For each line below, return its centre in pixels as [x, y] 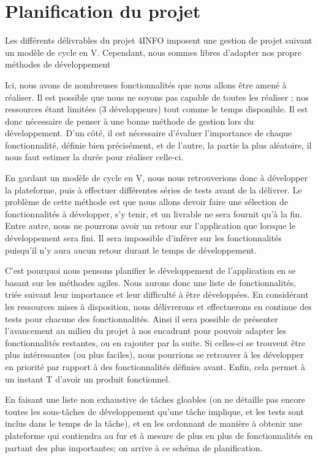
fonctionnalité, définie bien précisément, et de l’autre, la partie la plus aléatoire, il [158, 145]
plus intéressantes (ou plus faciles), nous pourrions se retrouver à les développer [154, 355]
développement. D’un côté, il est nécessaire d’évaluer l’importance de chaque [149, 133]
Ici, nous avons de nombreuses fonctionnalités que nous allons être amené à [146, 84]
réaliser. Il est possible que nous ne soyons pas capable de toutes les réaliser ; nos [157, 97]
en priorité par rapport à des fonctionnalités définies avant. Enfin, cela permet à [155, 366]
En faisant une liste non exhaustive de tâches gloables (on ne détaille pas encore [155, 399]
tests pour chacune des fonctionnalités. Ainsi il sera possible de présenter [142, 318]
